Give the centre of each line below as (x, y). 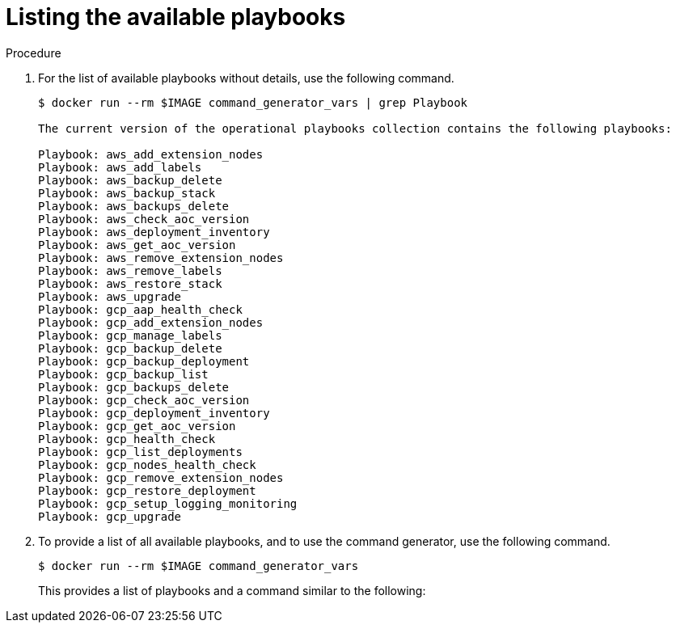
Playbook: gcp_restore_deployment (147, 490)
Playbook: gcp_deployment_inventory (154, 413)
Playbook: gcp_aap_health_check (140, 309)
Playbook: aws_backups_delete (134, 206)
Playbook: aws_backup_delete (130, 180)
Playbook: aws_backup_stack (127, 193)
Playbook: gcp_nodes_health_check (147, 464)
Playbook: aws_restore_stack (130, 283)
